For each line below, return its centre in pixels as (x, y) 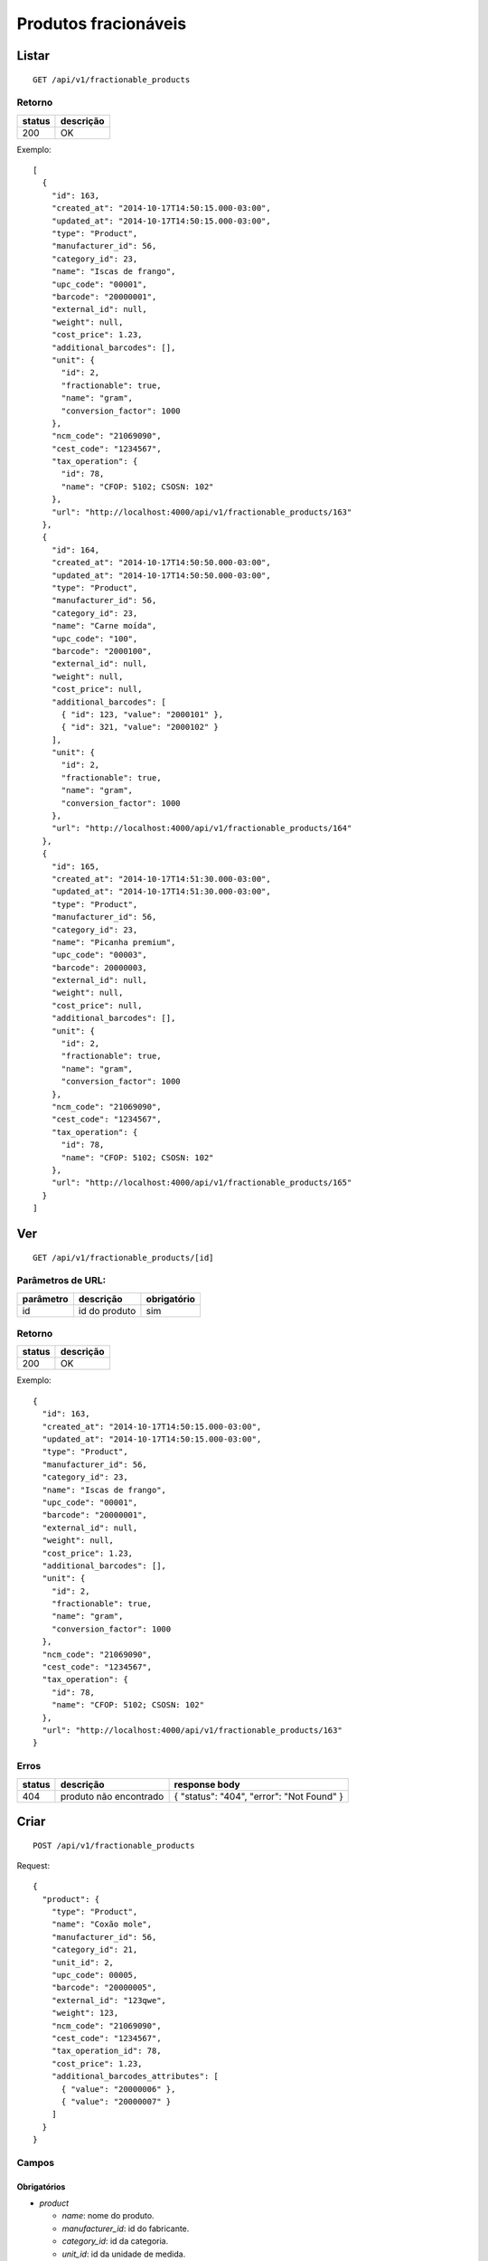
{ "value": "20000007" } (116, 2101)
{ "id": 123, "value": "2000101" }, (142, 714)
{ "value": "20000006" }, (118, 2089)
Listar (33, 56)
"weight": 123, (85, 2013)
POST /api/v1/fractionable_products (114, 1845)
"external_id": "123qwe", (109, 2000)
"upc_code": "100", (94, 639)
